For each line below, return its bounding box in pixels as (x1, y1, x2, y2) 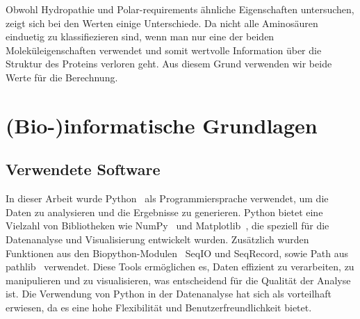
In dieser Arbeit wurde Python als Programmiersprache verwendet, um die (6, 191, 329, 206)
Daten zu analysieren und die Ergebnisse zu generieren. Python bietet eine (6, 204, 323, 219)
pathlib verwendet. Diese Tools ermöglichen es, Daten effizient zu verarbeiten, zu (6, 259, 354, 274)
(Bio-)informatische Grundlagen (6, 111, 318, 139)
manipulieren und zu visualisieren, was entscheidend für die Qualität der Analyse (6, 272, 351, 287)
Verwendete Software (6, 158, 161, 180)
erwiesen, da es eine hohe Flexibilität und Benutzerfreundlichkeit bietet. (6, 300, 312, 314)
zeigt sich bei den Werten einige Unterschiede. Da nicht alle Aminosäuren (6, 15, 318, 30)
